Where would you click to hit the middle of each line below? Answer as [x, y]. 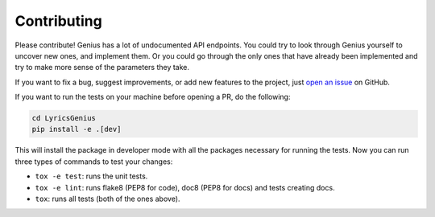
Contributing [58, 21]
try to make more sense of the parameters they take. [102, 68]
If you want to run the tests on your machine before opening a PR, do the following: [153, 97]
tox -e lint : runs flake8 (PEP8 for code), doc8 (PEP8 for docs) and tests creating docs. [185, 187]
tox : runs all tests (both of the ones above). [108, 199]
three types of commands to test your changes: [94, 162]
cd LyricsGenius [64, 118]
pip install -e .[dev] [77, 129]
